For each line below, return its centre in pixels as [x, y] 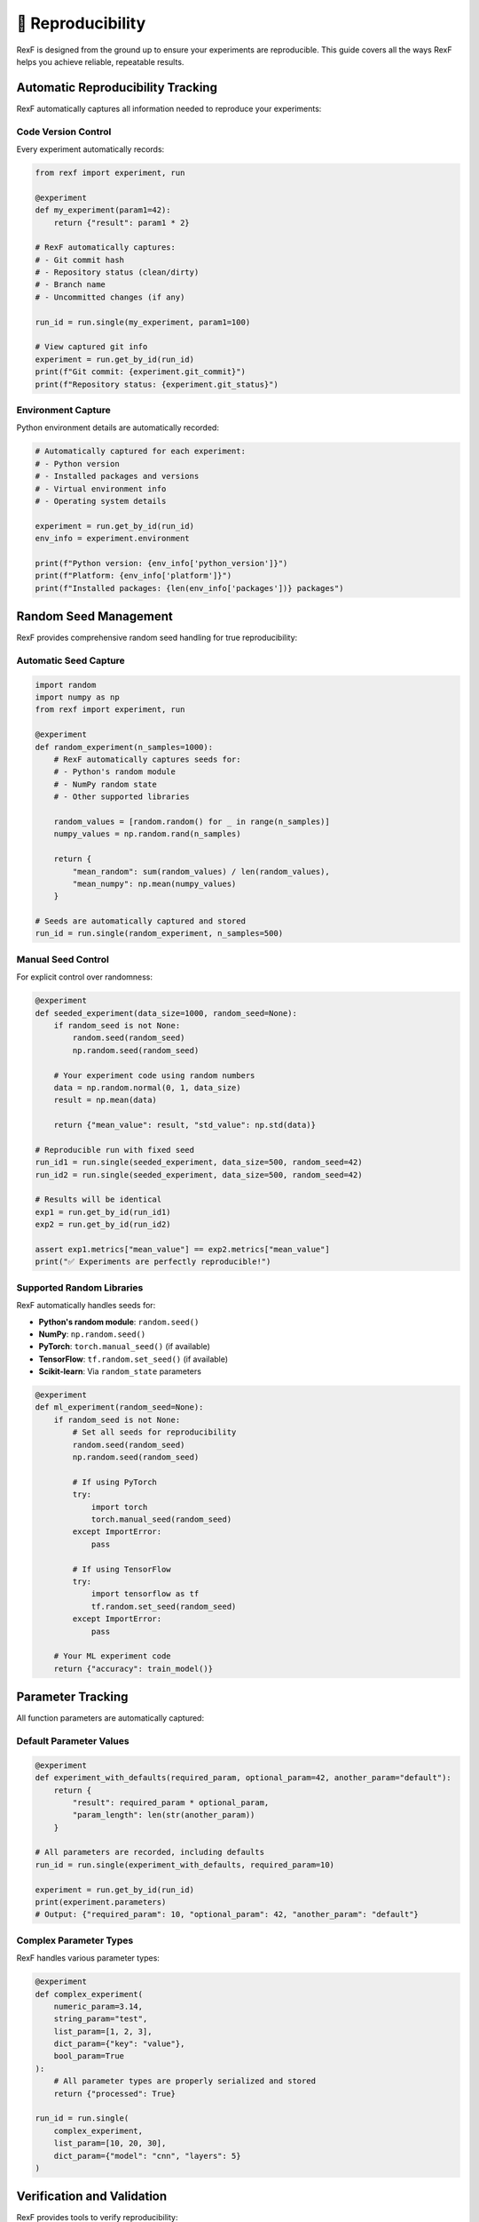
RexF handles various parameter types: [88, 1958]
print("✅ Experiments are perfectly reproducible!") [153, 1262]
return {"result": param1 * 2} [122, 223]
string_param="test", [101, 2019]
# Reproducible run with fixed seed [115, 1150]
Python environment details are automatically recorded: [118, 428]
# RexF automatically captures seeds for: [147, 759]
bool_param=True [89, 2056]
